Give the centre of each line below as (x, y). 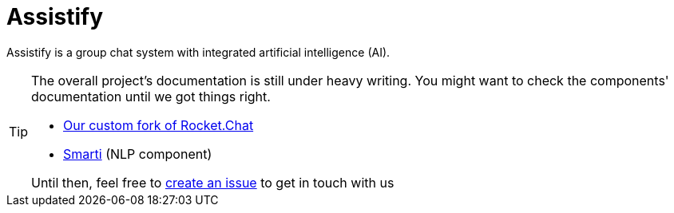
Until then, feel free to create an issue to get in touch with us (213, 182)
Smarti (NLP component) (138, 154)
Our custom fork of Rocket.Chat (159, 125)
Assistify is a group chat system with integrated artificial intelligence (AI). (198, 52)
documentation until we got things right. (151, 96)
